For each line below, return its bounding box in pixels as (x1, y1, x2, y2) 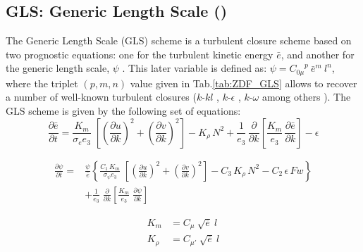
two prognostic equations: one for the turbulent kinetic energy (6, 46, 273, 61)
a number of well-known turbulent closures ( (6, 89, 197, 104)
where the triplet (6, 75, 78, 90)
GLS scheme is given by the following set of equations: (6, 103, 241, 118)
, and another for (281, 46, 355, 61)
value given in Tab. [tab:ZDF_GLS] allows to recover (130, 75, 357, 90)
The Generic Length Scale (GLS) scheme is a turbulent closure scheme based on (6, 33, 352, 48)
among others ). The (262, 89, 351, 104)
